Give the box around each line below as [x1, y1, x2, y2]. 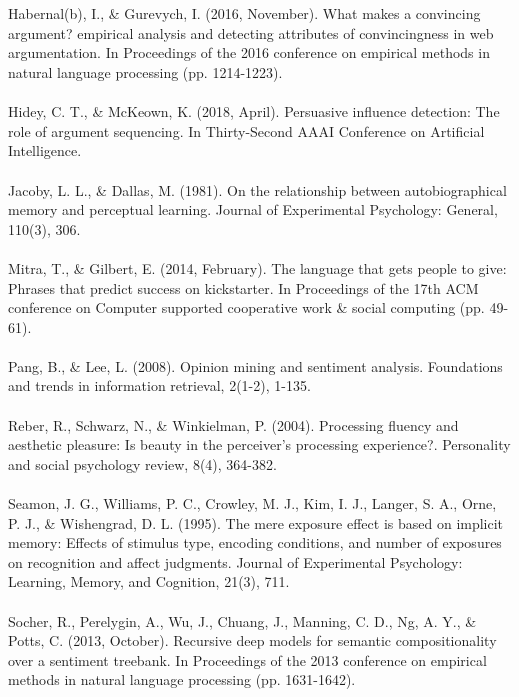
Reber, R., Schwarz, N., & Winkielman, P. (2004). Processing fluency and [8, 414, 459, 435]
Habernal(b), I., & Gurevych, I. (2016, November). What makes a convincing [8, 3, 481, 24]
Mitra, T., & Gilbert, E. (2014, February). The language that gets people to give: [8, 257, 507, 278]
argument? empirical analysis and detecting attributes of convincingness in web [8, 22, 494, 43]
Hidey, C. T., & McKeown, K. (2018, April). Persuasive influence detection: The [8, 101, 500, 122]
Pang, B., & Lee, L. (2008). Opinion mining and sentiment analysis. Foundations [8, 355, 503, 376]
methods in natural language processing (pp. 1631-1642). [8, 669, 356, 690]
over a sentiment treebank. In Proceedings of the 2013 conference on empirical [8, 649, 487, 670]
